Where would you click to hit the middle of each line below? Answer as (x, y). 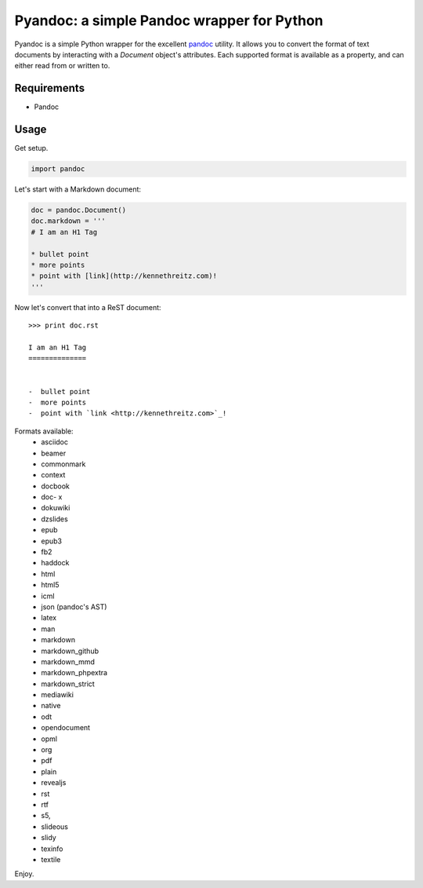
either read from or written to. (62, 66)
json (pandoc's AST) (74, 607)
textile (51, 859)
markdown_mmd (68, 661)
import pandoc (58, 169)
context (53, 475)
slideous (54, 826)
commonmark (63, 464)
